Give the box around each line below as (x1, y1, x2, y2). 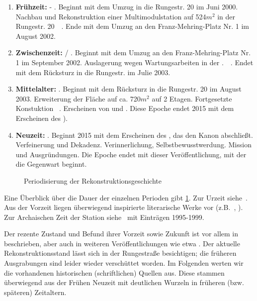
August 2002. (15, 30, 56, 41)
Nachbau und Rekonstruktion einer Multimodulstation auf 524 (15, 11, 206, 21)
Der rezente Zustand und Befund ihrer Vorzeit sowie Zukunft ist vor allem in (4, 228, 239, 239)
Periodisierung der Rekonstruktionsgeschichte (24, 175, 162, 186)
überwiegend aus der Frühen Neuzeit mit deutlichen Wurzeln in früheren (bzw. (4, 277, 244, 288)
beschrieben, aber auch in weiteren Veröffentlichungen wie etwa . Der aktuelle (4, 238, 240, 248)
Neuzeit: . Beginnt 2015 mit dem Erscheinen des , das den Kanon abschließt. (15, 129, 253, 140)
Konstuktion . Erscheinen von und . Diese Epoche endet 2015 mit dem (15, 103, 234, 113)
